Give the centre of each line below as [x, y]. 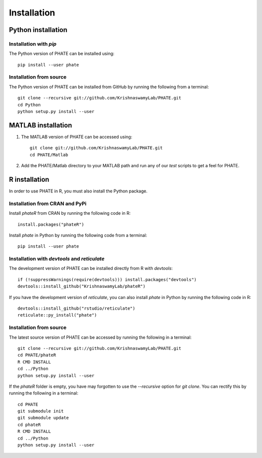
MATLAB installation [41, 125]
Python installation [38, 30]
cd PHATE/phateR [37, 355]
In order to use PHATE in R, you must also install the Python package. [78, 191]
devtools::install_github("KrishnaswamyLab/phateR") [82, 286]
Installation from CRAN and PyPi [48, 204]
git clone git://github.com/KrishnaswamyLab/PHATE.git [96, 148]
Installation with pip [33, 44]
